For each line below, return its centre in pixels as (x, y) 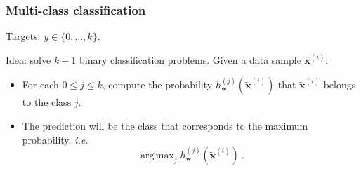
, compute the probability (157, 84)
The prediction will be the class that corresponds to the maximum (165, 125)
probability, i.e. (55, 139)
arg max (157, 156)
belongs (340, 84)
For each (40, 84)
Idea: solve (28, 59)
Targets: (23, 36)
